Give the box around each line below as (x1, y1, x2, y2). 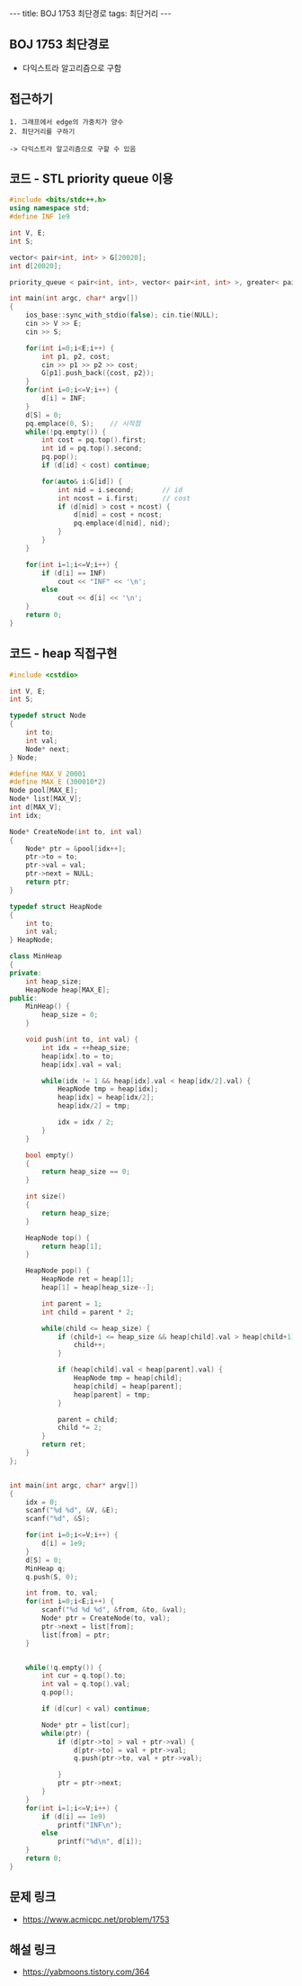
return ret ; (41, 1440, 87, 1450)
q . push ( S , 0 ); (25, 1572, 78, 1581)
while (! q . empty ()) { (25, 1663, 102, 1672)
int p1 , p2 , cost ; (41, 352, 111, 361)
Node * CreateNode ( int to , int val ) (9, 827, 143, 836)
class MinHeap (9, 952, 63, 961)
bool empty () (25, 1150, 75, 1160)
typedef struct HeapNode (9, 902, 102, 911)
